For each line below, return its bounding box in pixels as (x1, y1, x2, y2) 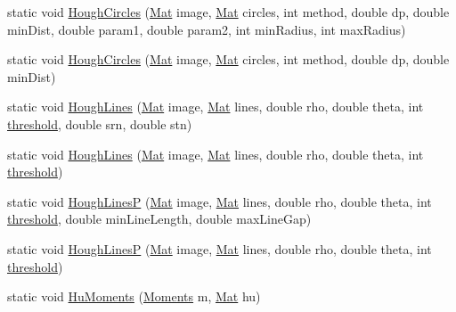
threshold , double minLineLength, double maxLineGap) (7, 209, 312, 228)
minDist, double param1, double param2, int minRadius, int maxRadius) (7, 20, 406, 38)
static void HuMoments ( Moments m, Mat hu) (7, 287, 261, 306)
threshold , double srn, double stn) (7, 114, 192, 133)
